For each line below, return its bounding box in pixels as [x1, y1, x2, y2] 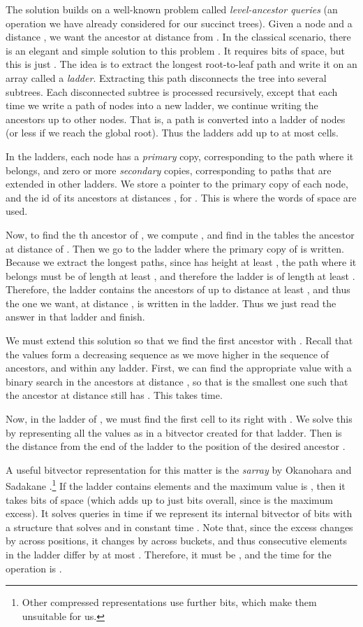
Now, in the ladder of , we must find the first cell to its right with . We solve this [6, 411, 353, 426]
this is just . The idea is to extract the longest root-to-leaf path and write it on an [6, 57, 357, 71]
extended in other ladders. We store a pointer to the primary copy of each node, [6, 176, 348, 191]
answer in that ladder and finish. [6, 309, 145, 324]
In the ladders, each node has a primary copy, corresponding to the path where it [6, 148, 354, 163]
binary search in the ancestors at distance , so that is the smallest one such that [6, 374, 348, 388]
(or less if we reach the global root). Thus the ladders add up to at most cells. [6, 125, 339, 140]
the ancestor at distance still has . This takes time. [6, 388, 223, 402]
